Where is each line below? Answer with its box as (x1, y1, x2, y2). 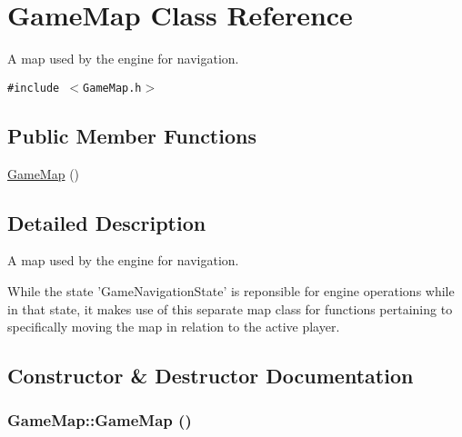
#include (7, 81, 60, 94)
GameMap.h (83, 81, 142, 94)
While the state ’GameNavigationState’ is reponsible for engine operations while (7, 281, 455, 300)
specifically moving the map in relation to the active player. (7, 317, 340, 336)
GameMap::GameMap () (7, 409, 192, 432)
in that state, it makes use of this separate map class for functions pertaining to (7, 299, 453, 318)
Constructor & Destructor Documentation (7, 362, 414, 390)
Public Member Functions (7, 121, 256, 149)
